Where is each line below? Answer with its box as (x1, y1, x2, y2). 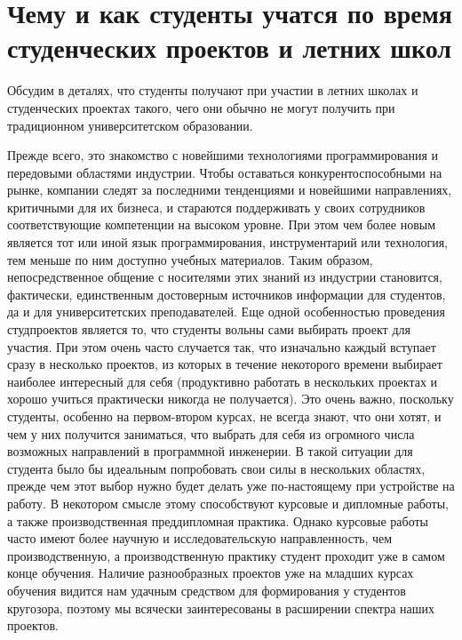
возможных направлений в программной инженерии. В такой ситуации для (7, 442, 413, 460)
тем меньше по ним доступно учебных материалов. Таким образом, (7, 250, 373, 268)
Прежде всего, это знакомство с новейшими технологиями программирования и (7, 146, 438, 164)
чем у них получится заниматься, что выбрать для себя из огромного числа (7, 424, 415, 443)
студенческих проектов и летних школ (7, 29, 452, 66)
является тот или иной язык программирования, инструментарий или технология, (7, 233, 448, 252)
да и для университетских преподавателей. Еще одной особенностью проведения (7, 302, 445, 321)
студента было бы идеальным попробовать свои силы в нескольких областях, (7, 459, 426, 477)
